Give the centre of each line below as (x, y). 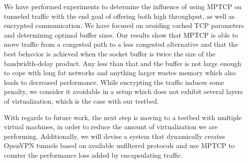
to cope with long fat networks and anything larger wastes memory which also (120, 73)
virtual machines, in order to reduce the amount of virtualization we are (111, 127)
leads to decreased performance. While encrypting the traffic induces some (114, 82)
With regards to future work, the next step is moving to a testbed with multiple (123, 117)
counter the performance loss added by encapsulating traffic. (93, 155)
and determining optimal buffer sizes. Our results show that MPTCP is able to (121, 34)
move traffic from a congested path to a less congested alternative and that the (121, 44)
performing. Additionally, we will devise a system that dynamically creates (115, 136)
